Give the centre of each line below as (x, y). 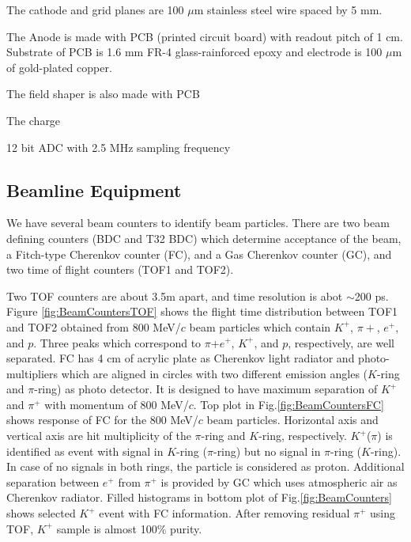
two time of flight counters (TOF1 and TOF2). (120, 269)
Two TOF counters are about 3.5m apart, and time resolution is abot (175, 296)
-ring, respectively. (303, 436)
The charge (34, 120)
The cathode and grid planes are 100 (95, 9)
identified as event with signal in (85, 451)
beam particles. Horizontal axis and (292, 420)
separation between (53, 481)
